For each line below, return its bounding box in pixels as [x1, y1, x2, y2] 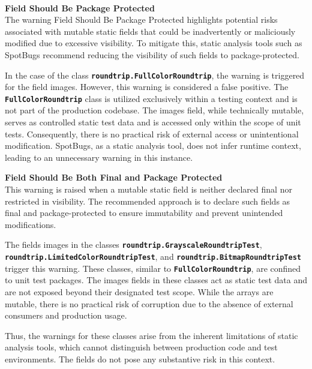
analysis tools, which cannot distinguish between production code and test [5, 341, 278, 353]
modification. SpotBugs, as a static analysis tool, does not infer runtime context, [5, 139, 301, 152]
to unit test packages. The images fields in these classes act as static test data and [5, 274, 307, 286]
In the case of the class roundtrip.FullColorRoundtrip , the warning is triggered [5, 68, 305, 81]
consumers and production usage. [5, 309, 127, 322]
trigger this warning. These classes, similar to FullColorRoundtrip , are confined [5, 262, 301, 274]
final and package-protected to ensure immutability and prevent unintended [5, 206, 283, 219]
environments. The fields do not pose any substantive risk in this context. [5, 352, 275, 365]
